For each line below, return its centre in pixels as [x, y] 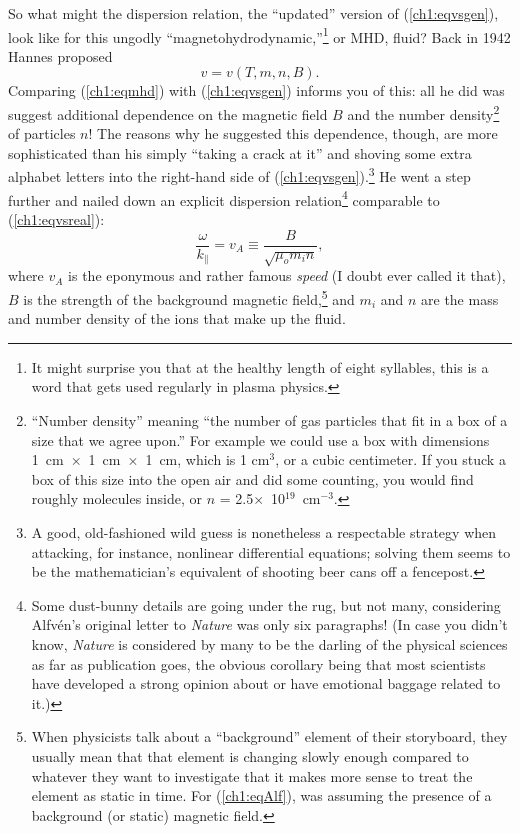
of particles [42, 133]
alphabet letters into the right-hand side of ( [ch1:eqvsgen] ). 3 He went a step [239, 175]
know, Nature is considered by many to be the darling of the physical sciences [269, 643]
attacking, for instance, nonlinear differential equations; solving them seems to [271, 551]
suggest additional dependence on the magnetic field [168, 113]
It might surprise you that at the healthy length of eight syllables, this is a [260, 366]
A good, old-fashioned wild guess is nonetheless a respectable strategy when [264, 531]
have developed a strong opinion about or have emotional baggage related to [266, 683]
